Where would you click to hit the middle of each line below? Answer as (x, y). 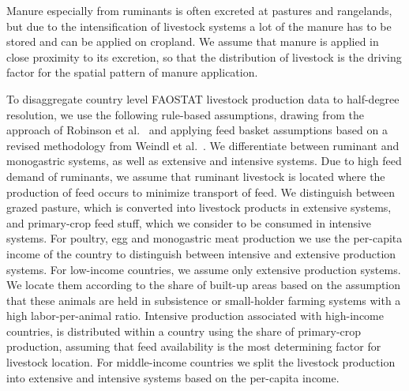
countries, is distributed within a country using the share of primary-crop (184, 331)
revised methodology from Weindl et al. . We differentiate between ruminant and (203, 145)
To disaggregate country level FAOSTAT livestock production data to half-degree (203, 98)
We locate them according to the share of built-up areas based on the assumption (204, 285)
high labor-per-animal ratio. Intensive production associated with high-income (195, 316)
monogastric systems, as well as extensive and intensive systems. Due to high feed (204, 161)
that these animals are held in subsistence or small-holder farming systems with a (204, 300)
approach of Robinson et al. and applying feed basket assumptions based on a (197, 130)
